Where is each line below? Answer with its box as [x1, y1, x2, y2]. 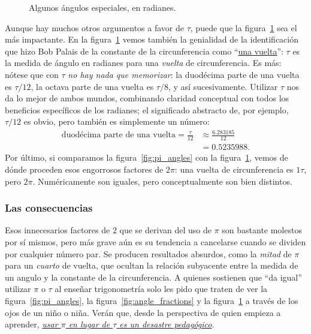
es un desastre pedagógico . [119, 318, 215, 330]
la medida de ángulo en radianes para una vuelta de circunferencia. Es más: [5, 56, 282, 69]
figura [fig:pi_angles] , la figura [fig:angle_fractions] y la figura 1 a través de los [5, 294, 298, 306]
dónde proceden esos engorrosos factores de [5, 163, 164, 175]
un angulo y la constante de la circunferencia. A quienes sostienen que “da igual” [5, 270, 302, 283]
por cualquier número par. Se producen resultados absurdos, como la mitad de [5, 247, 292, 260]
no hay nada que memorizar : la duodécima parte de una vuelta [68, 68, 300, 80]
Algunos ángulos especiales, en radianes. [29, 1, 176, 13]
